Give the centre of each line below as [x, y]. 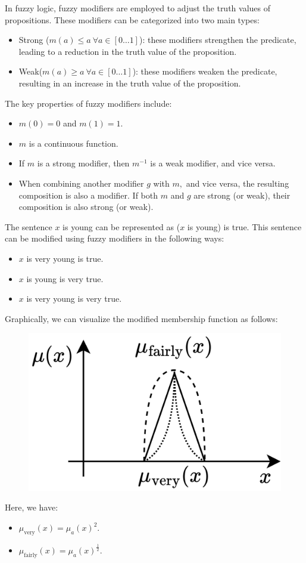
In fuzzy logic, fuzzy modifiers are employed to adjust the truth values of [138, 8]
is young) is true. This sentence [244, 226]
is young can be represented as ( [121, 226]
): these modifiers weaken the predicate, [205, 71]
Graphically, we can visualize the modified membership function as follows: [141, 318]
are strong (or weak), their [242, 195]
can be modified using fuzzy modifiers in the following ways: [115, 238]
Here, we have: [32, 507]
